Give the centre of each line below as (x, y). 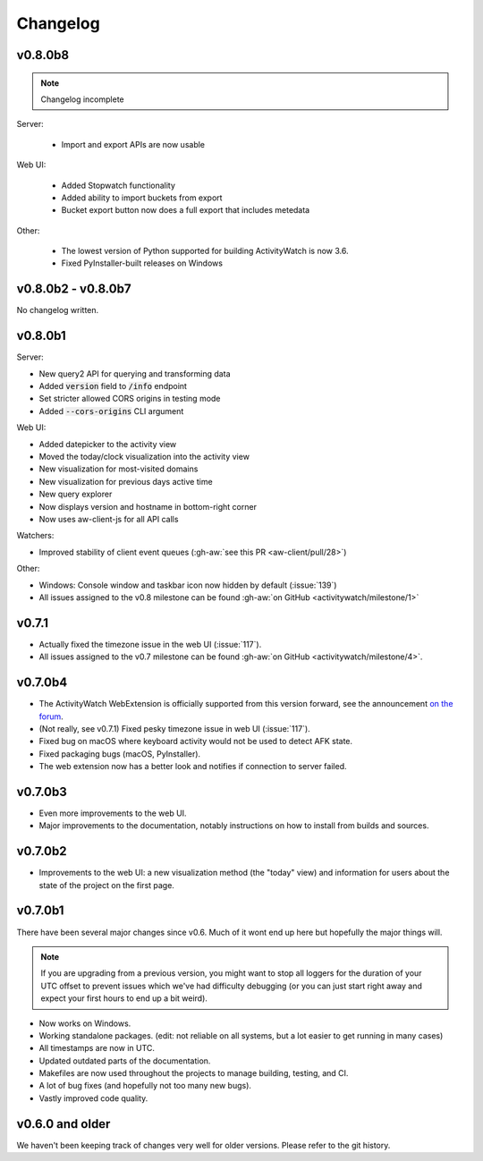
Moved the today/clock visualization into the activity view (144, 457)
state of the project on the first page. (106, 885)
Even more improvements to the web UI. (113, 813)
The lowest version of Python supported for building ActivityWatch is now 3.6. (205, 251)
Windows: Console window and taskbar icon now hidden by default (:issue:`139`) (188, 585)
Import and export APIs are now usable (133, 144)
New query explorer (76, 494)
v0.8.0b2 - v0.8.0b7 (74, 289)
